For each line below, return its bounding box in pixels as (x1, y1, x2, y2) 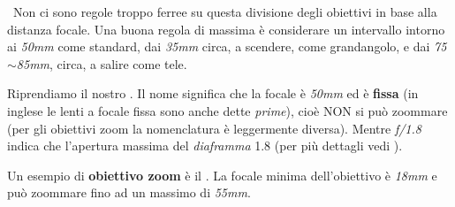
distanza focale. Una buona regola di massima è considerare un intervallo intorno (7, 19, 445, 38)
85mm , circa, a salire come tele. (16, 54, 187, 73)
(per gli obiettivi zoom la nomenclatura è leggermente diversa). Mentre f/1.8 (7, 119, 421, 137)
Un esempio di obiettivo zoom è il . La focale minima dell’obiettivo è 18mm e (7, 165, 437, 184)
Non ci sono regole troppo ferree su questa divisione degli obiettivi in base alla (12, 3, 437, 20)
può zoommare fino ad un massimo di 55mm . (7, 183, 251, 202)
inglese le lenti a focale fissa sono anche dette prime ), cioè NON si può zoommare (7, 101, 448, 119)
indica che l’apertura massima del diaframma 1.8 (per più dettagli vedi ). (7, 136, 403, 155)
